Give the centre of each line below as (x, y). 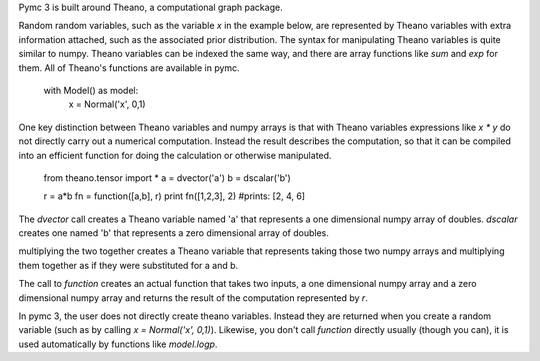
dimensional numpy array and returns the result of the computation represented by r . (193, 297)
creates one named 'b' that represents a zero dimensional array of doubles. (174, 233)
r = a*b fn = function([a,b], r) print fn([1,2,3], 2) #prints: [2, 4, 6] (174, 196)
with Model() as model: (91, 90)
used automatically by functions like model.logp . (118, 344)
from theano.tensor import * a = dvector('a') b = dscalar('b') (167, 177)
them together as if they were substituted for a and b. (128, 265)
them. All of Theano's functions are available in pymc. (129, 67)
